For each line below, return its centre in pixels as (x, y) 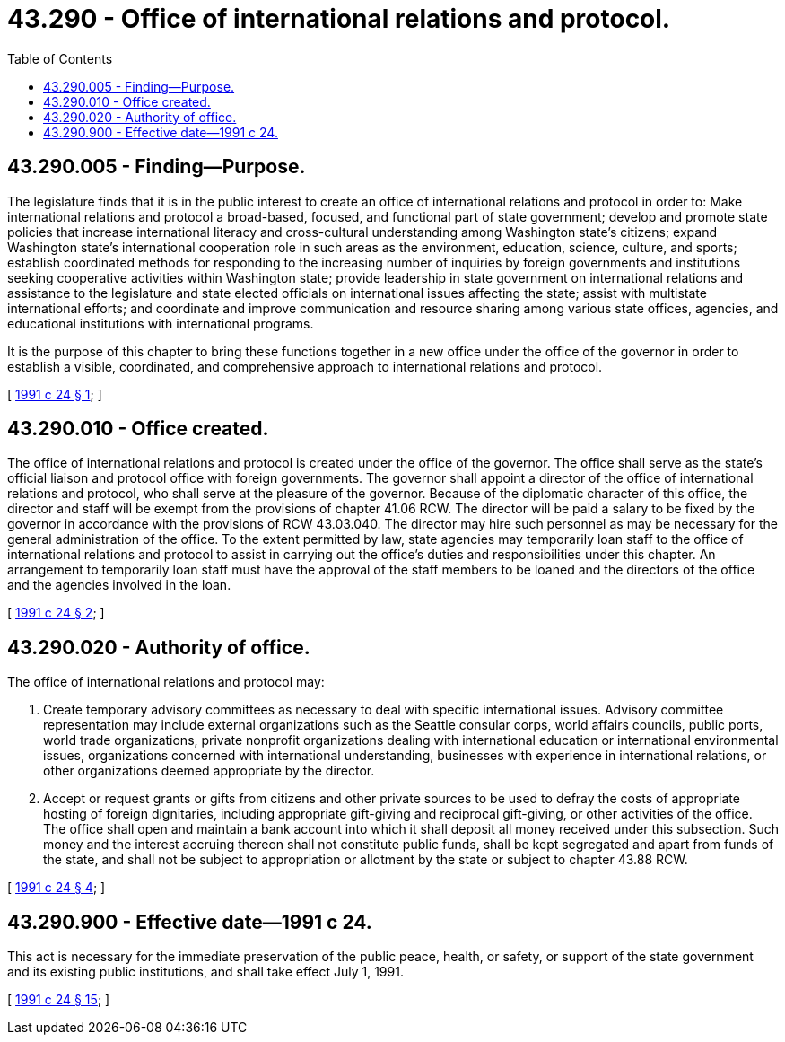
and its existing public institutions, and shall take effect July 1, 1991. (205, 972)
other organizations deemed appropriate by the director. (209, 771)
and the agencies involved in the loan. (119, 585)
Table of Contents (60, 58)
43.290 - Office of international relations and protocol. (339, 19)
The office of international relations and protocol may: (166, 682)
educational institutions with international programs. (161, 323)
